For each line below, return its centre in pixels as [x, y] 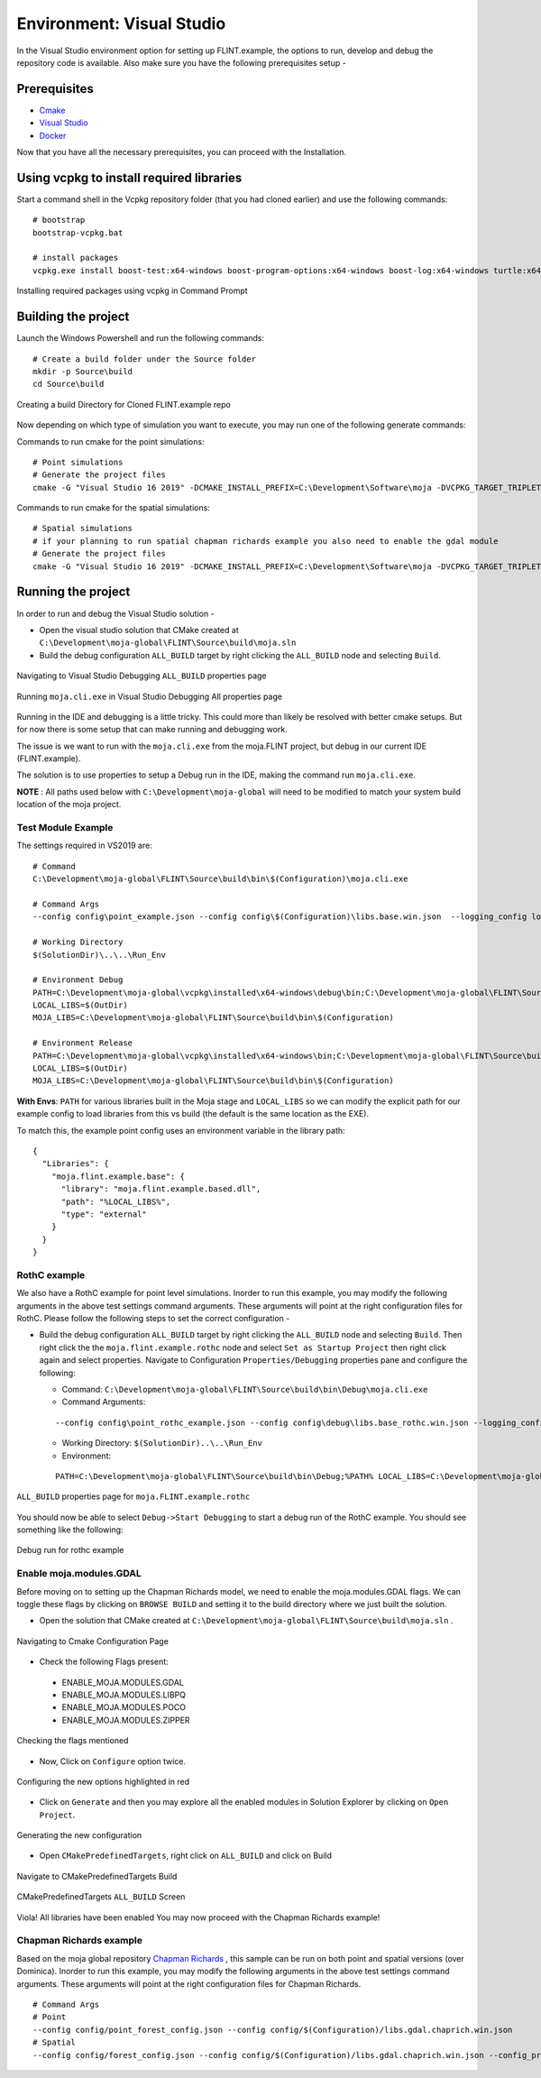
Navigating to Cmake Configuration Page [92, 1641]
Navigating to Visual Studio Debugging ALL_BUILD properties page [142, 676]
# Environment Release [83, 1043]
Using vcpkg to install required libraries [129, 177]
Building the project [73, 317]
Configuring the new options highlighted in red [103, 1781]
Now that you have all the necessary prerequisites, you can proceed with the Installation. [182, 152]
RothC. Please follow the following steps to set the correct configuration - [153, 1319]
